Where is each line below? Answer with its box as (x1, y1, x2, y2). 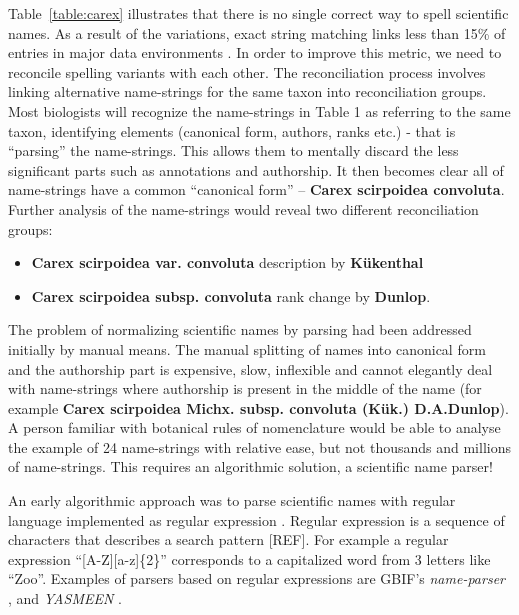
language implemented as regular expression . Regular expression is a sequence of (8, 509, 505, 530)
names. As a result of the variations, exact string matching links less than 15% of (8, 22, 506, 43)
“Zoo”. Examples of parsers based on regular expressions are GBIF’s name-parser (8, 568, 506, 589)
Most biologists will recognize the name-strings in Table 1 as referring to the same (8, 100, 511, 121)
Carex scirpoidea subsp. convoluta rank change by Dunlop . (31, 285, 431, 306)
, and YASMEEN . (8, 588, 122, 609)
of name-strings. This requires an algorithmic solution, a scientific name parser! (8, 456, 493, 477)
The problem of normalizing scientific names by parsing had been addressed (8, 319, 472, 340)
